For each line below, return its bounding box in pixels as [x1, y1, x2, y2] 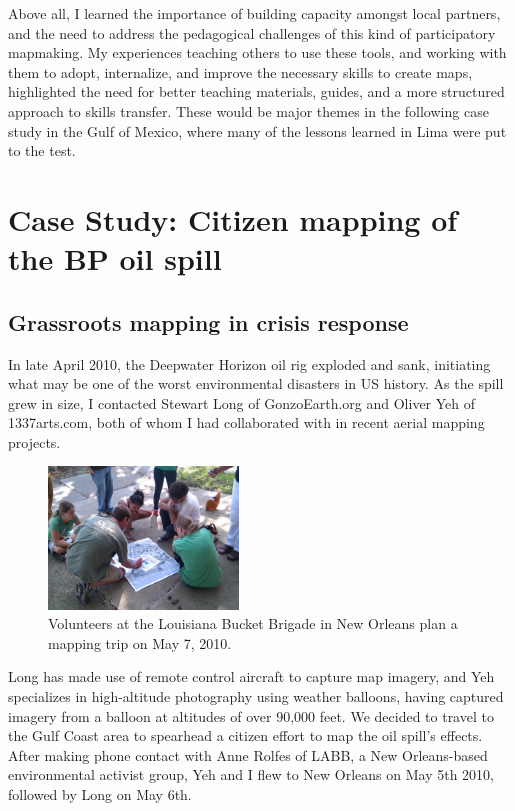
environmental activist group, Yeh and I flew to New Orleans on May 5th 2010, [8, 764, 494, 785]
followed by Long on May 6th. [8, 783, 192, 804]
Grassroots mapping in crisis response [8, 306, 409, 337]
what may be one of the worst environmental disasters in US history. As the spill [8, 373, 504, 394]
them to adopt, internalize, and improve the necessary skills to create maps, [8, 61, 473, 82]
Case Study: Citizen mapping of [8, 198, 458, 239]
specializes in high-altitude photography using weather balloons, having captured [8, 685, 504, 706]
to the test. [8, 140, 76, 161]
